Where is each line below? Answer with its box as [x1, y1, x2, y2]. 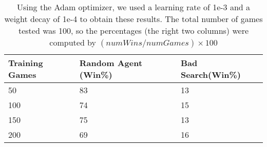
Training [8, 57, 43, 69]
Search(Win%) [180, 69, 241, 80]
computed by [49, 36, 97, 48]
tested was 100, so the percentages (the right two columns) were [18, 25, 249, 36]
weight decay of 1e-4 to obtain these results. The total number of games [4, 13, 263, 25]
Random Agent [79, 57, 143, 69]
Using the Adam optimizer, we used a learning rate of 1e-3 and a [16, 1, 251, 13]
